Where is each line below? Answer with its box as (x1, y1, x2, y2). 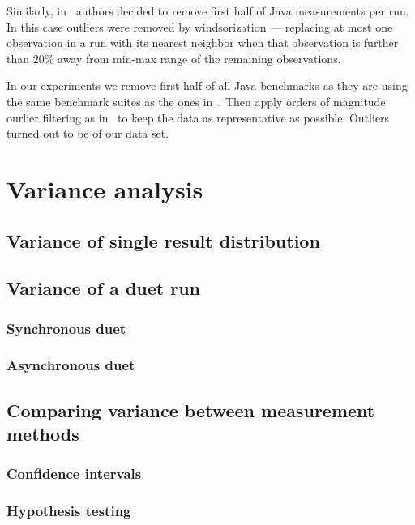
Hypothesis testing (6, 501, 131, 521)
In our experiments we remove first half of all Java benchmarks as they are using (6, 77, 408, 94)
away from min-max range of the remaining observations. (58, 49, 341, 66)
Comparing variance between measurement (6, 397, 375, 422)
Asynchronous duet (6, 355, 135, 375)
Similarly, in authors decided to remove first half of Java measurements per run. (6, 2, 409, 19)
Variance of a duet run (6, 275, 201, 301)
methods (6, 421, 79, 446)
